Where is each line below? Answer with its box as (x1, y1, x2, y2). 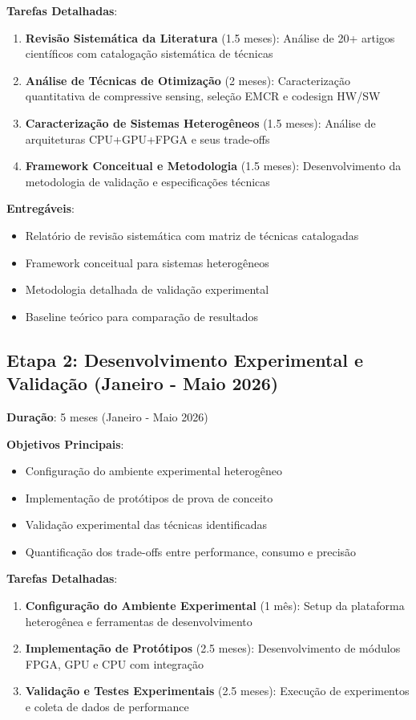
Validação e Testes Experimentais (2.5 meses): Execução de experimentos (25, 682, 410, 699)
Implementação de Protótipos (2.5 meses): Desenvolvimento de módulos (25, 640, 401, 657)
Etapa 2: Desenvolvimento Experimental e (6, 347, 363, 372)
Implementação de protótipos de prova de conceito (25, 489, 273, 506)
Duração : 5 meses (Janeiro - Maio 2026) (6, 408, 208, 425)
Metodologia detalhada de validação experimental (25, 281, 269, 298)
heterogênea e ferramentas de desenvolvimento (25, 612, 252, 629)
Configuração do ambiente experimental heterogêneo (25, 462, 282, 479)
